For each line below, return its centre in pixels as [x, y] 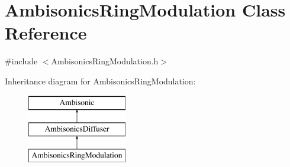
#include [21, 61]
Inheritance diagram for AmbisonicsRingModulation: [100, 81]
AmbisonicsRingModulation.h [105, 61]
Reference [46, 33]
